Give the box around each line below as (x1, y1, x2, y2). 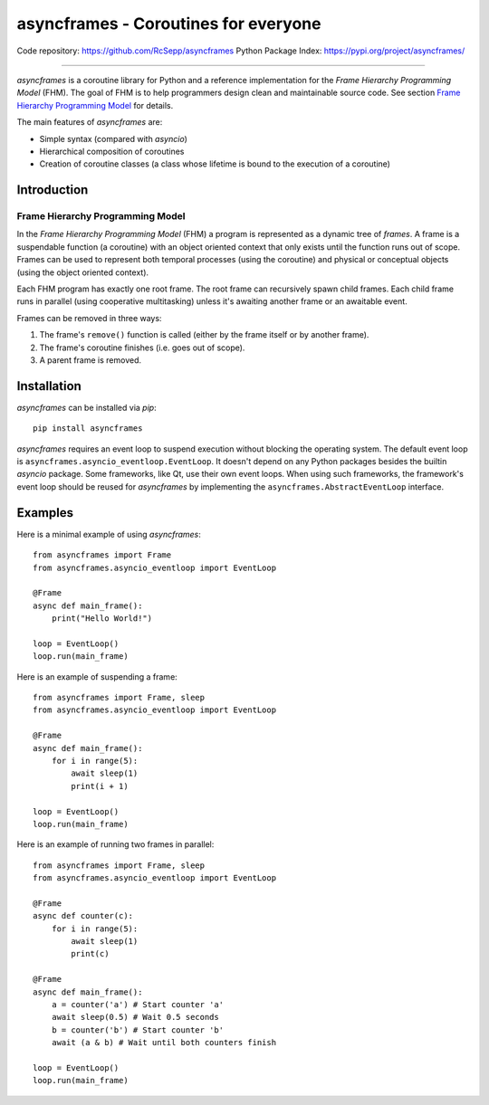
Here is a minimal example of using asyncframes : (16, 529, 201, 539)
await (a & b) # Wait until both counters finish (51, 1037, 276, 1048)
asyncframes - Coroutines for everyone (16, 14, 321, 33)
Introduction (16, 182, 89, 198)
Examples (16, 505, 74, 520)
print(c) (71, 948, 110, 959)
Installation (16, 378, 81, 394)
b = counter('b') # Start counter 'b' (51, 1024, 225, 1035)
